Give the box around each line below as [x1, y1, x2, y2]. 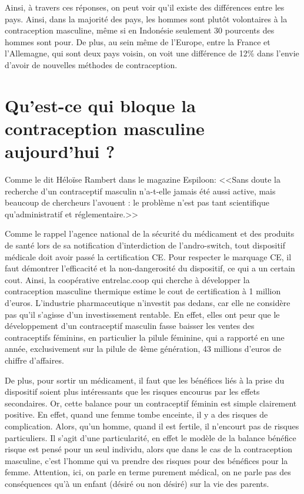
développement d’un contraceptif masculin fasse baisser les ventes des [5, 320, 255, 332]
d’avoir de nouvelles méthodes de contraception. [5, 58, 178, 70]
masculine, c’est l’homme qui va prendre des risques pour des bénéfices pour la [5, 454, 288, 466]
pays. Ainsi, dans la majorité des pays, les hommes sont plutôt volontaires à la [5, 12, 288, 25]
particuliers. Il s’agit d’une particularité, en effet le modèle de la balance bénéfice [5, 431, 296, 443]
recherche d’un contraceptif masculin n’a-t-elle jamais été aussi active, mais [5, 184, 276, 197]
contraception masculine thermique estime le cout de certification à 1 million [5, 285, 281, 297]
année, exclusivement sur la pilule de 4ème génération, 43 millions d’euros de [5, 342, 282, 355]
